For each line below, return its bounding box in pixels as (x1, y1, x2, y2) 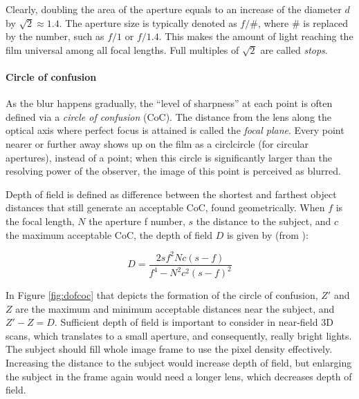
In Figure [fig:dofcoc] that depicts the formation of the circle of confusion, (6, 288, 318, 302)
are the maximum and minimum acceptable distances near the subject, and (15, 301, 335, 315)
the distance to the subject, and (196, 213, 331, 228)
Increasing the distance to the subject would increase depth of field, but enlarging (6, 355, 352, 369)
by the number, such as (6, 29, 104, 43)
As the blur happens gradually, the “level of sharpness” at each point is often (6, 96, 333, 110)
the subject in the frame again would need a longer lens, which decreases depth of (6, 369, 352, 383)
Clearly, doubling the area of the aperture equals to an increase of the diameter (6, 2, 342, 16)
